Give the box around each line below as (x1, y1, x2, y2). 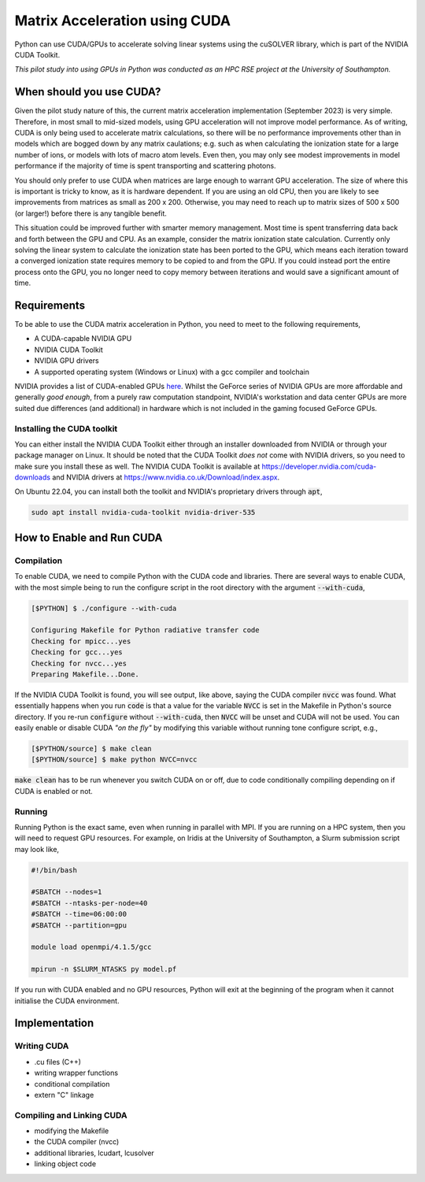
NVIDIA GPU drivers (34, 356, 99, 365)
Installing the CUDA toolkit (14, 423, 118, 434)
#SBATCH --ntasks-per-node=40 (31, 899, 148, 907)
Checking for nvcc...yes (31, 658, 128, 668)
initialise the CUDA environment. (14, 996, 120, 1006)
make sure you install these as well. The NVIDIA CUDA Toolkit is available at (14, 461, 261, 471)
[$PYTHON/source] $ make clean (31, 744, 153, 754)
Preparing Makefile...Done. (31, 669, 139, 679)
